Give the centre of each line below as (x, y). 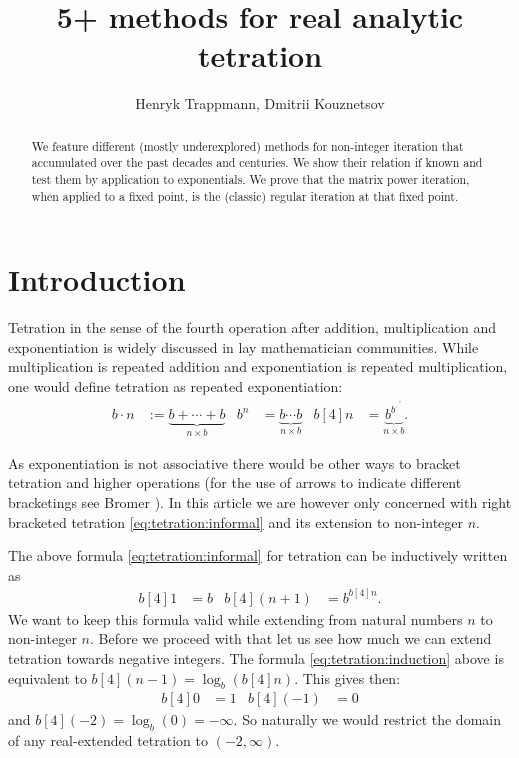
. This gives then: (347, 677)
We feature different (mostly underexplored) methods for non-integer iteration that (247, 145)
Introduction (97, 279)
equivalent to (47, 677)
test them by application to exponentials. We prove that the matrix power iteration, (250, 179)
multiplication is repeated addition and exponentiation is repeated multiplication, (258, 366)
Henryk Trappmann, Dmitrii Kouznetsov (260, 103)
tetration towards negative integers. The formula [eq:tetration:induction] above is (256, 657)
